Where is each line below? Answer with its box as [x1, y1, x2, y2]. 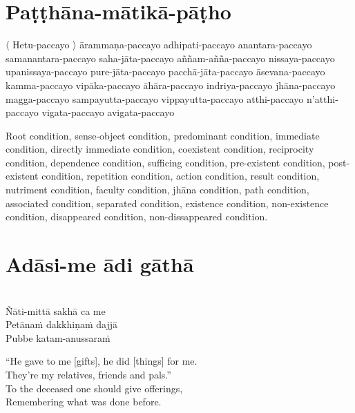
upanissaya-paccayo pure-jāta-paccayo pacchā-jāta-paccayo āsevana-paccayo [6, 64, 325, 79]
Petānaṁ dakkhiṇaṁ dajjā [6, 317, 118, 332]
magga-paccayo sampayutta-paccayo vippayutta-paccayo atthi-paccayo [6, 91, 304, 106]
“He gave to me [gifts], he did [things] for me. [6, 354, 198, 368]
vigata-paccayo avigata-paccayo [41, 105, 175, 119]
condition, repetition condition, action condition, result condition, [41, 169, 320, 183]
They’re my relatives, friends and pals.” [6, 367, 171, 381]
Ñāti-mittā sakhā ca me [6, 303, 106, 318]
